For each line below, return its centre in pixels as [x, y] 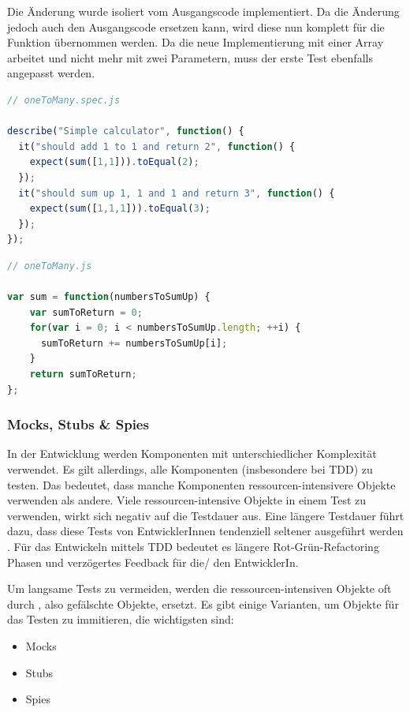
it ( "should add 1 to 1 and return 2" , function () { [157, 146]
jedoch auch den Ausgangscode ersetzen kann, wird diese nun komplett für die [196, 26]
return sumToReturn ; [83, 375]
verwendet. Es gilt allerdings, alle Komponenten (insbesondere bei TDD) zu [190, 469]
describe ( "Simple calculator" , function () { [126, 131]
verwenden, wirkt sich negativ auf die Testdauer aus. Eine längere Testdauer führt [206, 515]
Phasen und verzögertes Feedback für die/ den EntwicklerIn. [153, 562]
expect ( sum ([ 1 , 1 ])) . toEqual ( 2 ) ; [114, 162]
